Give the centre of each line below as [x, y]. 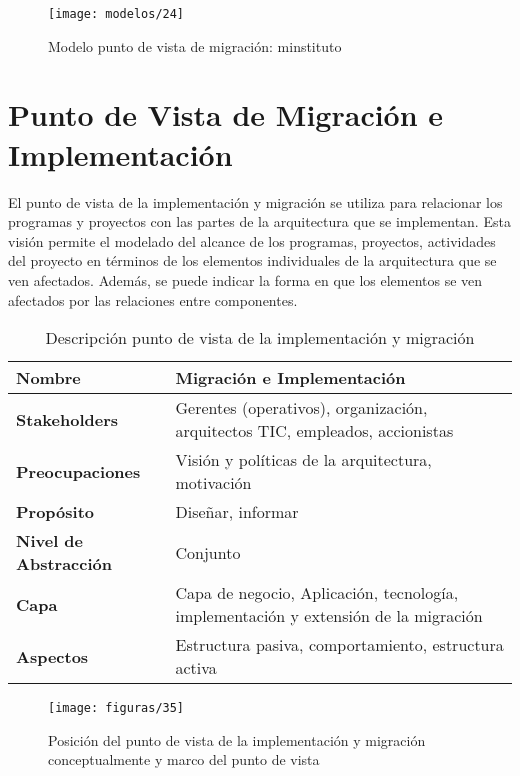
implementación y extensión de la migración [329, 616]
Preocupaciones [78, 471]
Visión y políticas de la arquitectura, [303, 460]
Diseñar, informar [237, 512]
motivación [213, 483]
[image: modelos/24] [116, 14]
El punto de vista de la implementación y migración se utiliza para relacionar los [255, 201]
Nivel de [50, 541]
